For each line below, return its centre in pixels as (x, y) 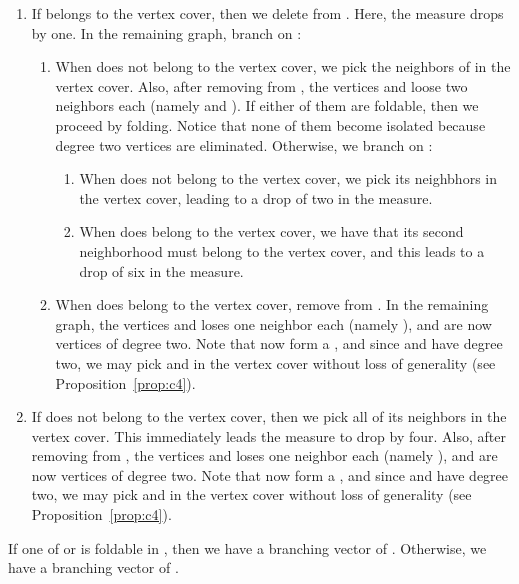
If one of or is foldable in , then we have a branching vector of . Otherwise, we (247, 547)
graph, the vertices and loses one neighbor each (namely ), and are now (273, 323)
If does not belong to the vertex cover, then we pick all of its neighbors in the (269, 416)
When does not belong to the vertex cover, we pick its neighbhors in (288, 178)
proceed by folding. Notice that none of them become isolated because (270, 124)
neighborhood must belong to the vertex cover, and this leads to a (282, 250)
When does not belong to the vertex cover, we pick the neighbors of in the (283, 66)
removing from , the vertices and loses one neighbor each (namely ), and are (264, 455)
